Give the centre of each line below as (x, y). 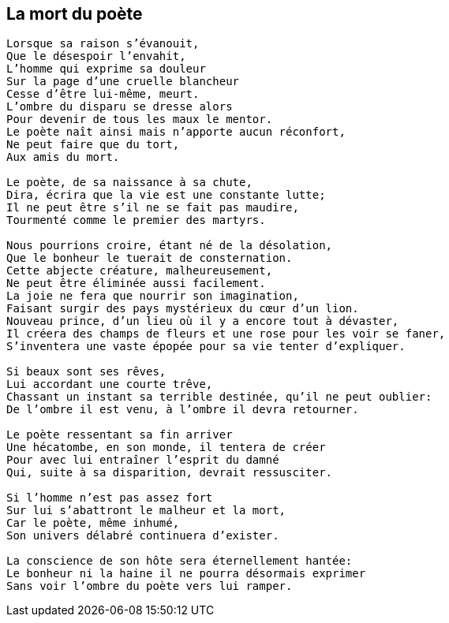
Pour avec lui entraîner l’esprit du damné (143, 460)
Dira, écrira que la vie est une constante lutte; (166, 195)
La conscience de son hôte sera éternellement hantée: (180, 561)
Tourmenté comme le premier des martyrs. (136, 220)
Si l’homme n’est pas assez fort (110, 498)
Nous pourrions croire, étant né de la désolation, (170, 246)
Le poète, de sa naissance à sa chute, (129, 183)
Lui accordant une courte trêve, (110, 384)
